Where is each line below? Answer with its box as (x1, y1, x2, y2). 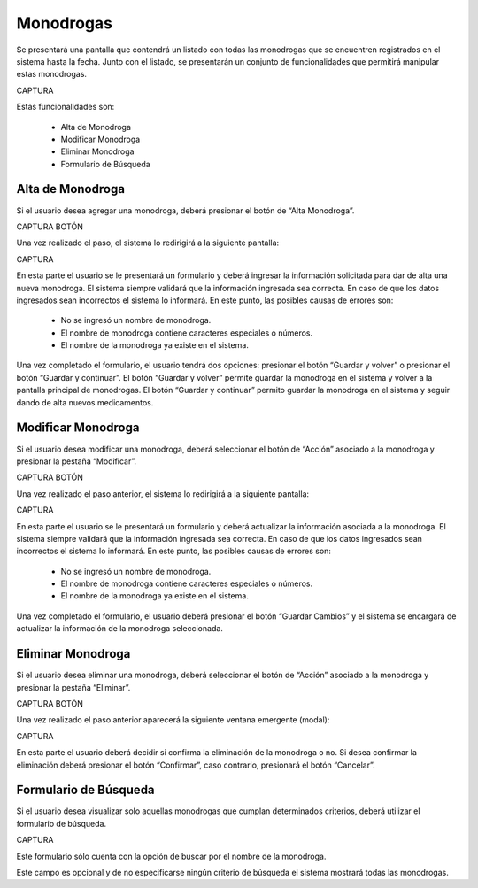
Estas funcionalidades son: (16, 102, 115, 112)
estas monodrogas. (16, 69, 88, 80)
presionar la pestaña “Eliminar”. (16, 682, 131, 692)
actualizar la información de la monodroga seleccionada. (16, 623, 223, 634)
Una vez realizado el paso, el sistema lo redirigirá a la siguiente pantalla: (16, 237, 280, 248)
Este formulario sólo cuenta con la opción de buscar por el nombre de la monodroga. (16, 851, 327, 861)
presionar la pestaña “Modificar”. (16, 456, 137, 467)
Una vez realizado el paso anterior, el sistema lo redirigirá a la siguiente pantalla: (16, 488, 310, 499)
